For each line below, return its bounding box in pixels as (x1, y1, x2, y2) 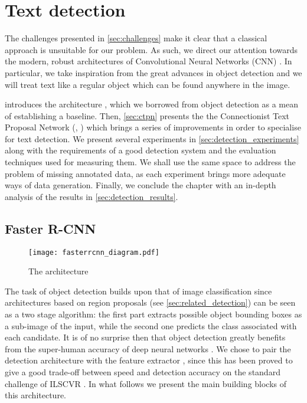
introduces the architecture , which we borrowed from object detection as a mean (5, 98, 298, 110)
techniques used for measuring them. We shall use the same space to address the (5, 156, 296, 168)
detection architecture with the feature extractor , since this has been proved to (5, 354, 293, 366)
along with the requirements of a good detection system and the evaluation (5, 144, 276, 156)
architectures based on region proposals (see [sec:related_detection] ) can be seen (5, 296, 296, 309)
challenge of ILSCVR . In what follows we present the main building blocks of (5, 377, 287, 389)
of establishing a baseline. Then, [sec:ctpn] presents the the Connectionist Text (5, 109, 290, 122)
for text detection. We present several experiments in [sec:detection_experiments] (5, 132, 299, 145)
